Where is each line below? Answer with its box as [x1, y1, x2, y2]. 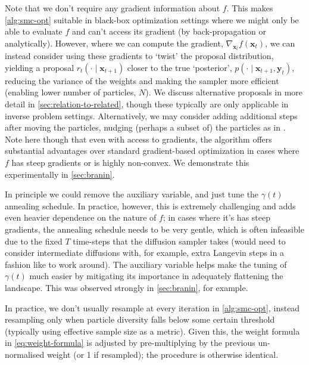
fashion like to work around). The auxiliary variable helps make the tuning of [5, 258, 287, 270]
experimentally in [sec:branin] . [5, 168, 115, 180]
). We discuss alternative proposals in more [145, 86, 303, 98]
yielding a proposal [5, 61, 74, 73]
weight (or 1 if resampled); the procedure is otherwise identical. [46, 348, 279, 360]
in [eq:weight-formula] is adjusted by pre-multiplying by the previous [5, 336, 255, 349]
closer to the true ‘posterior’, [127, 61, 232, 73]
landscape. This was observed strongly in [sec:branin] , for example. [5, 281, 248, 293]
